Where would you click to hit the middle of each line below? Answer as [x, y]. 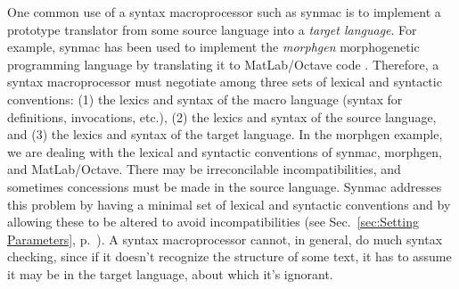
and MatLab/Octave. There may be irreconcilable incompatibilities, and [204, 169]
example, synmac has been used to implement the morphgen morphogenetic [213, 47]
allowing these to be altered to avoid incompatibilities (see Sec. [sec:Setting [213, 222]
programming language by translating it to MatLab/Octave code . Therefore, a [223, 64]
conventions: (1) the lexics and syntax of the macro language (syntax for [205, 99]
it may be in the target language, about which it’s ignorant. [170, 273]
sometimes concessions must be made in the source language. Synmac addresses [225, 186]
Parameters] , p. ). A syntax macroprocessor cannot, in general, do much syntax [225, 239]
